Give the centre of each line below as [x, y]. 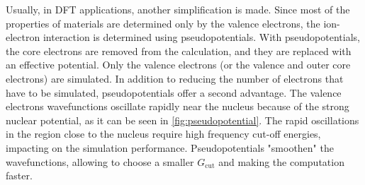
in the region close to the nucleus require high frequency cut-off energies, [163, 134]
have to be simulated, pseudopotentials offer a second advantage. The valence [174, 92]
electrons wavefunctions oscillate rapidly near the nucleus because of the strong [178, 106]
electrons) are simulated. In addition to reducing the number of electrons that [175, 78]
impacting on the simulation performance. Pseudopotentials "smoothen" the [170, 147]
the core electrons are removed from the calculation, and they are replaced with [179, 50]
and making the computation [281, 161]
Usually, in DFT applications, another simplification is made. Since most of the [178, 9]
